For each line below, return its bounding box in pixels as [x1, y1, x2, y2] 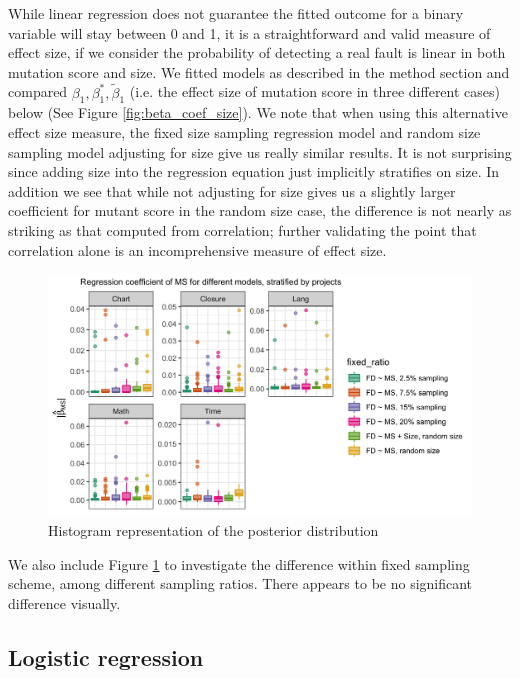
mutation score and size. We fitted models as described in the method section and [8, 61, 510, 82]
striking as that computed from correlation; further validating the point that [8, 219, 477, 240]
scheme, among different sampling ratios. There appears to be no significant [8, 573, 473, 594]
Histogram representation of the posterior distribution [48, 519, 379, 540]
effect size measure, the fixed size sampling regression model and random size [8, 121, 481, 142]
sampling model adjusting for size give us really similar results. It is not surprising [8, 141, 512, 162]
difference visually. [8, 592, 121, 613]
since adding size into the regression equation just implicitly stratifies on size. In [8, 161, 500, 182]
